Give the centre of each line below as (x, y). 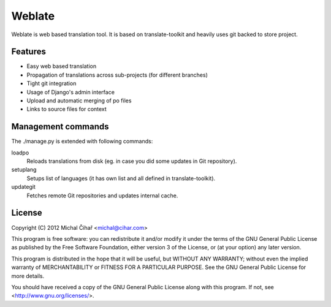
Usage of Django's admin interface (70, 92)
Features (29, 52)
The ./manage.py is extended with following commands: (82, 142)
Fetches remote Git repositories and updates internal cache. (102, 195)
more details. (28, 276)
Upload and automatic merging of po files (79, 100)
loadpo (20, 153)
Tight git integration (51, 83)
